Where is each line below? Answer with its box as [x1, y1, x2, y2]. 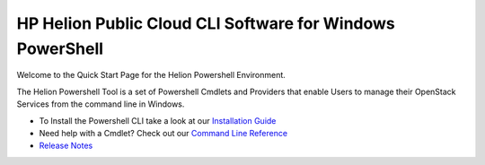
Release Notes [39, 140, 93, 152]
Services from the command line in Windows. [16, 99, 185, 109]
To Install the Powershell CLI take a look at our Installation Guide [39, 115, 277, 126]
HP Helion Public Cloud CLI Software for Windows [16, 13, 395, 33]
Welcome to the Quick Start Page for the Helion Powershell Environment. [16, 70, 287, 81]
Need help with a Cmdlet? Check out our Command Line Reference [39, 127, 287, 138]
